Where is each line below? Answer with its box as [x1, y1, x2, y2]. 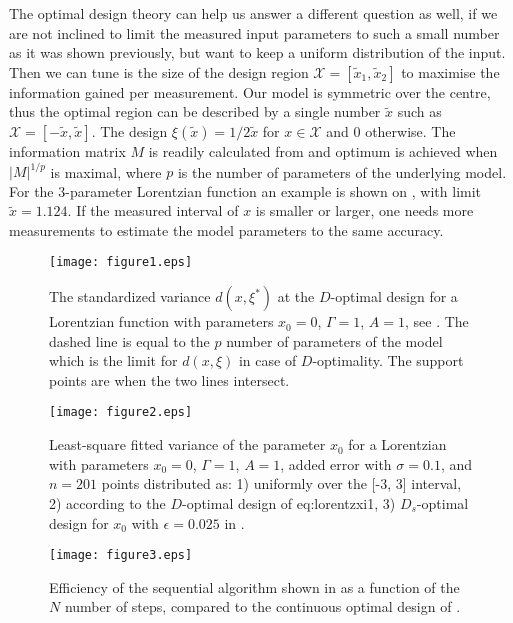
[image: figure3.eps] [49, 548, 193, 563]
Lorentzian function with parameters [49, 311, 274, 332]
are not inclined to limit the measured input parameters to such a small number [9, 22, 500, 43]
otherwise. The [365, 120, 456, 141]
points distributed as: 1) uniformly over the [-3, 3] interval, [101, 473, 462, 494]
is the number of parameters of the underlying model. [177, 161, 507, 182]
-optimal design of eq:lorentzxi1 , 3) [181, 492, 396, 513]
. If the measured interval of [67, 200, 239, 221]
